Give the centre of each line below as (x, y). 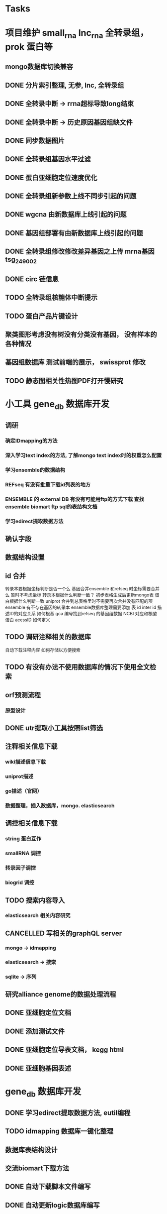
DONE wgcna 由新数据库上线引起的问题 (66, 215)
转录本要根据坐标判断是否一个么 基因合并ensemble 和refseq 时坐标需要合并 (83, 589)
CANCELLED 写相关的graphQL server (64, 933)
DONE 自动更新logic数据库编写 (52, 1205)
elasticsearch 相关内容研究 (38, 915)
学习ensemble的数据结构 (35, 470)
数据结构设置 (25, 557)
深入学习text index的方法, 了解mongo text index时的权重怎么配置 (83, 455)
